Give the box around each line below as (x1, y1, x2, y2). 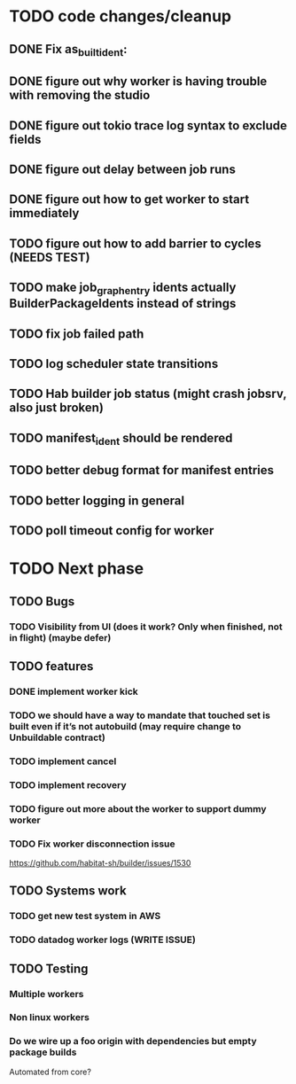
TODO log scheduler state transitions (9, 356, 219, 371)
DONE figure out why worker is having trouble (9, 74, 268, 90)
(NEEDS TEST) (9, 250, 90, 265)
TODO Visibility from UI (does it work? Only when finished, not (9, 620, 284, 633)
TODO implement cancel (9, 755, 117, 768)
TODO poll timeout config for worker (9, 523, 214, 538)
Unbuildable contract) (9, 731, 106, 744)
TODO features (9, 659, 94, 675)
